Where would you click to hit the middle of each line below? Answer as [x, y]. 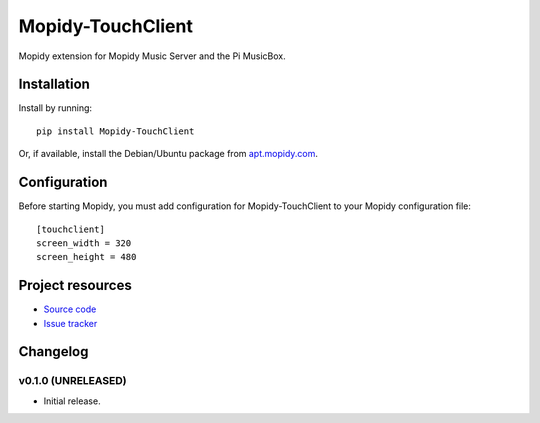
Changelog [53, 351]
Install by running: [55, 108]
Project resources [75, 285]
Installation [54, 84]
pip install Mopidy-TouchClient [115, 131]
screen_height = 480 [86, 257]
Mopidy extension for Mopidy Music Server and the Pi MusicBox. [152, 56]
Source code [70, 309]
